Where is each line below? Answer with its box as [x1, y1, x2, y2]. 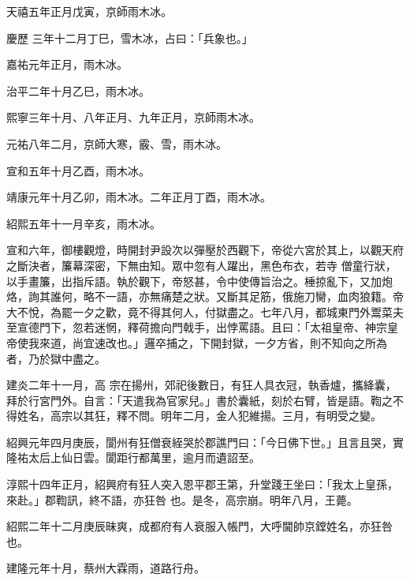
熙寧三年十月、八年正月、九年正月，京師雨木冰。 [6, 109, 260, 126]
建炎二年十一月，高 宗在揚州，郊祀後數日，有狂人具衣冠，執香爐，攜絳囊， [6, 377, 397, 393]
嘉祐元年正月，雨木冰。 [6, 56, 128, 73]
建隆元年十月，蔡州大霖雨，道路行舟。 [6, 560, 205, 576]
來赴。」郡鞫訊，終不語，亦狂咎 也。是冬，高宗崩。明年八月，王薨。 [6, 491, 358, 508]
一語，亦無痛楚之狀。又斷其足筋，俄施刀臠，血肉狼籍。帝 [105, 288, 404, 305]
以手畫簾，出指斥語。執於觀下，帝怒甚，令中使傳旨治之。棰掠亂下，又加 [6, 272, 382, 289]
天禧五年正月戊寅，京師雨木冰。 [6, 3, 172, 19]
